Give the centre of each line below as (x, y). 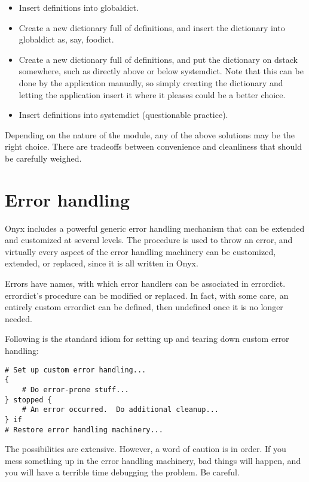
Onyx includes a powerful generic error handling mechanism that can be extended (155, 228)
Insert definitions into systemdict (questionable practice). (123, 115)
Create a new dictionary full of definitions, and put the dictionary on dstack (158, 59)
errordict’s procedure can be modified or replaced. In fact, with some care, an (147, 295)
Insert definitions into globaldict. (79, 7)
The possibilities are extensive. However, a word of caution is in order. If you (146, 449)
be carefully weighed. (43, 158)
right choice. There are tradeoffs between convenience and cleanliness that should (154, 146)
